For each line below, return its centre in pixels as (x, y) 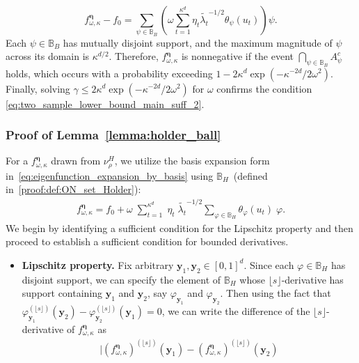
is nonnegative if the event (238, 56)
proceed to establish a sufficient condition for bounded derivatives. (147, 241)
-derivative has (312, 279)
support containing (62, 293)
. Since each (269, 264)
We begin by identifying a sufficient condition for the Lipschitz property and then (179, 227)
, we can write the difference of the (236, 310)
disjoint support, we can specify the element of (121, 279)
